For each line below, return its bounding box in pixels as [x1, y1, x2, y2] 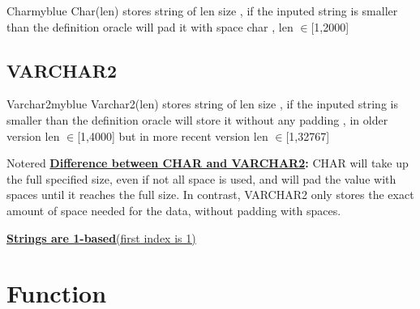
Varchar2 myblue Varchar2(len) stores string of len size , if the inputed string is [6, 95, 398, 112]
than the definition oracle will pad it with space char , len [6, 18, 294, 35]
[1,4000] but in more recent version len [77, 127, 268, 144]
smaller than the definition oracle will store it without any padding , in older [6, 111, 388, 128]
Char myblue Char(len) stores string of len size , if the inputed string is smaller [6, 2, 398, 19]
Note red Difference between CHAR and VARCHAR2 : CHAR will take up [6, 154, 409, 171]
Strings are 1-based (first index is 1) [6, 229, 196, 246]
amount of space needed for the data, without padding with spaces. [6, 201, 341, 218]
